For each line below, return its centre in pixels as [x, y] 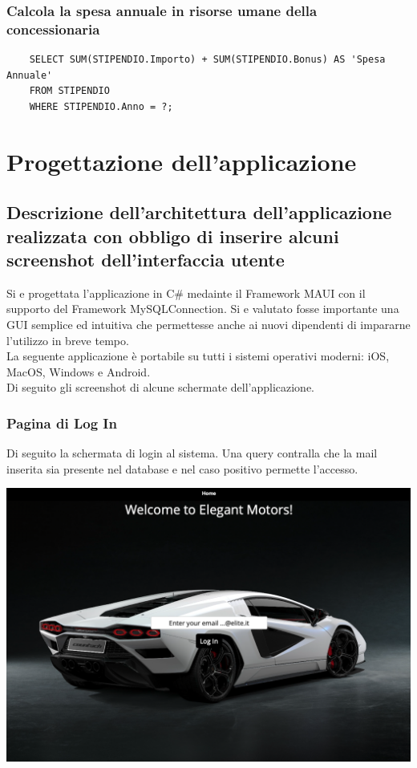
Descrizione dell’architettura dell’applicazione [199, 212]
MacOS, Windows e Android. [79, 371]
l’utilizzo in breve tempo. [68, 340]
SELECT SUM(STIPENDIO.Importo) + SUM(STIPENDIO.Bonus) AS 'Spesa [207, 60]
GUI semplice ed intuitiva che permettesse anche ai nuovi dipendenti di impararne [208, 325]
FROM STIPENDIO [69, 91]
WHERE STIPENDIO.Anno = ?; [101, 106]
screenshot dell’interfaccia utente [146, 260]
